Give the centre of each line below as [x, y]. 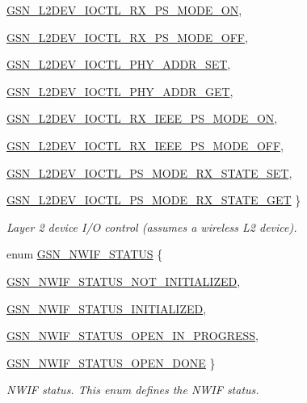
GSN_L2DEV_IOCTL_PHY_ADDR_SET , [119, 64]
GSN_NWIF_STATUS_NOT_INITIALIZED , [124, 281]
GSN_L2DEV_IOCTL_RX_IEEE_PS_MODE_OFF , [145, 145]
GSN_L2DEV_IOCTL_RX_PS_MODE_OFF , [127, 37]
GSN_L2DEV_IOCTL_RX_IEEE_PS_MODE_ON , [142, 118]
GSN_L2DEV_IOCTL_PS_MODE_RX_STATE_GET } [154, 200]
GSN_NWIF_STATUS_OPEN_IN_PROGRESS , [132, 336]
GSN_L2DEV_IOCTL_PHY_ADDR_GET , [120, 91]
